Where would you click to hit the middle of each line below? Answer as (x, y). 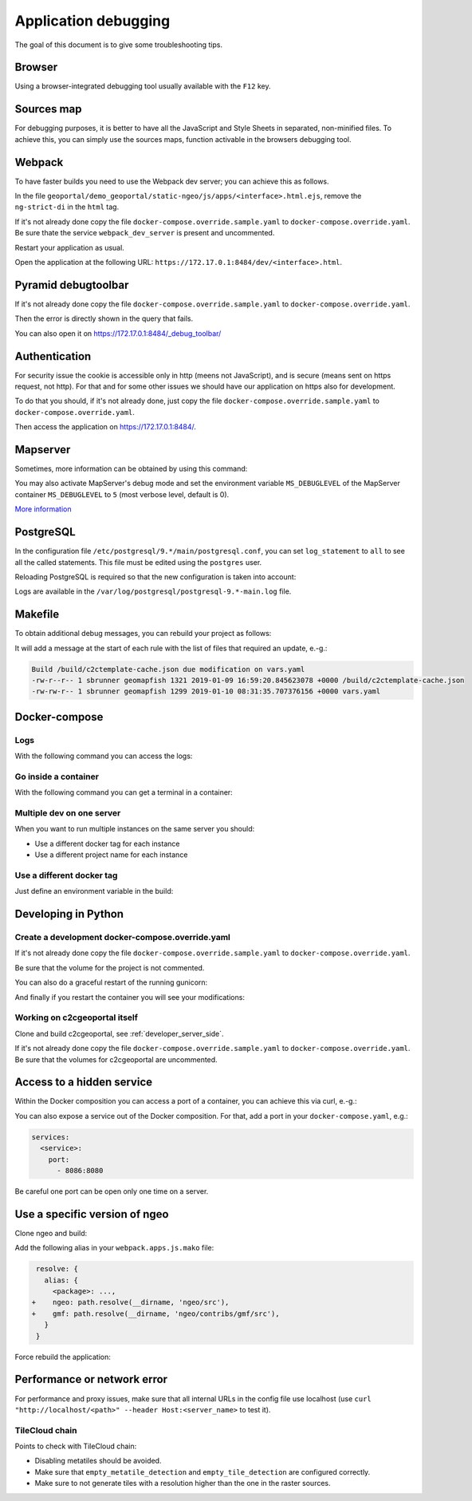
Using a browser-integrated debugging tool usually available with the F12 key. (143, 86)
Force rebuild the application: (63, 1357)
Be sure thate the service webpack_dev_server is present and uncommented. (145, 233)
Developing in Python (69, 914)
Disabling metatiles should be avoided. (98, 1461)
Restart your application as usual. (70, 247)
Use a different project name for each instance (111, 855)
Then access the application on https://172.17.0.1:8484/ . (106, 427)
